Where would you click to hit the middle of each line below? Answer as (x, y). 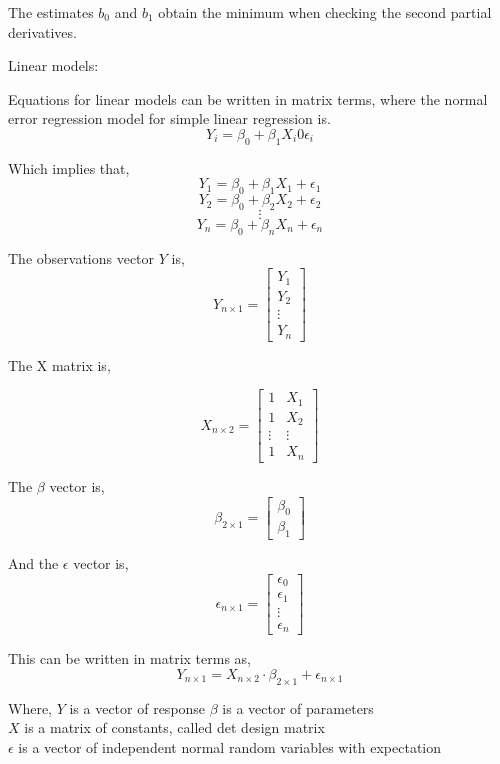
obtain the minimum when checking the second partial (325, 12)
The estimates (51, 12)
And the (33, 563)
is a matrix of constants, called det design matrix (174, 727)
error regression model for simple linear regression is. (169, 118)
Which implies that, (69, 167)
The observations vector (81, 257)
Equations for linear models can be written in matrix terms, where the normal (248, 98)
